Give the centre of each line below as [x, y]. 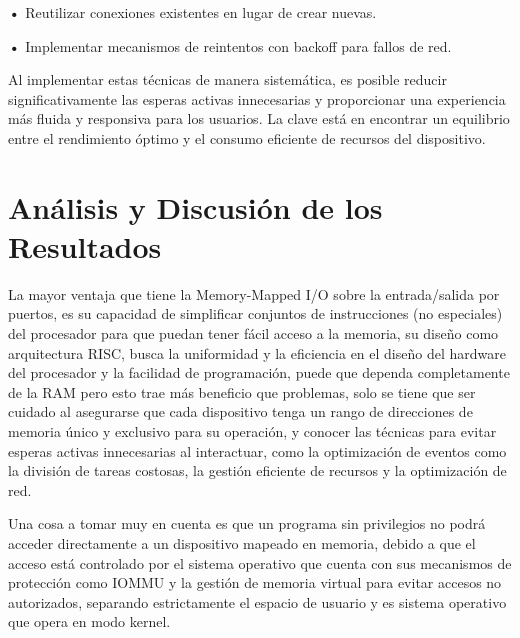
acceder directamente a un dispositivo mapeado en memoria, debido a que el [242, 543]
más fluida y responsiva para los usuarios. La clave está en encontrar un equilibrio [259, 118]
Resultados [85, 245]
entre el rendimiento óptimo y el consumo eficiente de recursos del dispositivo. [247, 137]
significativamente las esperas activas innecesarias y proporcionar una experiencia [257, 98]
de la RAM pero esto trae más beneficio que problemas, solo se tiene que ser [242, 391]
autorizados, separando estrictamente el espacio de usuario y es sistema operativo [257, 601]
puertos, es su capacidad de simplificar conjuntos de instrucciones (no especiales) [255, 313]
